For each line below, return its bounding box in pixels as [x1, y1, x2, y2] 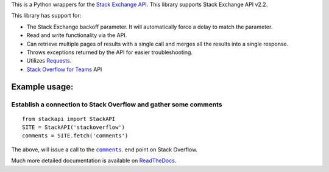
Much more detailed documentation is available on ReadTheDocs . [11, 157, 177, 164]
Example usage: [11, 81, 74, 92]
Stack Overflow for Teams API [26, 66, 102, 73]
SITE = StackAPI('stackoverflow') [22, 124, 125, 131]
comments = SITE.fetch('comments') [22, 132, 129, 139]
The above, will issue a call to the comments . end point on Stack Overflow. [11, 146, 198, 153]
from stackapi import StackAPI [22, 115, 116, 122]
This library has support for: [11, 12, 82, 19]
